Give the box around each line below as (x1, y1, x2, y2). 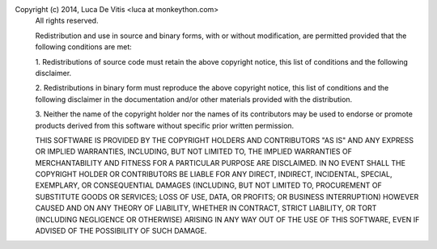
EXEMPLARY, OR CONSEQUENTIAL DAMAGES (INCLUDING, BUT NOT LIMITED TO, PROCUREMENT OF (35, 180, 382, 190)
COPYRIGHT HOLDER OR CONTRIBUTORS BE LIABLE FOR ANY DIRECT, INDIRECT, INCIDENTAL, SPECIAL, (35, 170, 392, 179)
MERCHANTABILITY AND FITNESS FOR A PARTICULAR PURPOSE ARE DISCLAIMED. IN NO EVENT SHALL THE (35, 158, 406, 167)
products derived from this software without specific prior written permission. (35, 120, 295, 130)
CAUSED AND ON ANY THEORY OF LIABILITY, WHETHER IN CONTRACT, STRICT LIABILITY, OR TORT (35, 203, 377, 213)
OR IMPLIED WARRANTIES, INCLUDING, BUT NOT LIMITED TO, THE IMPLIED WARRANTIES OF (35, 146, 352, 157)
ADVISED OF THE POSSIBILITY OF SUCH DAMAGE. (35, 226, 207, 236)
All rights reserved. (35, 16, 99, 26)
